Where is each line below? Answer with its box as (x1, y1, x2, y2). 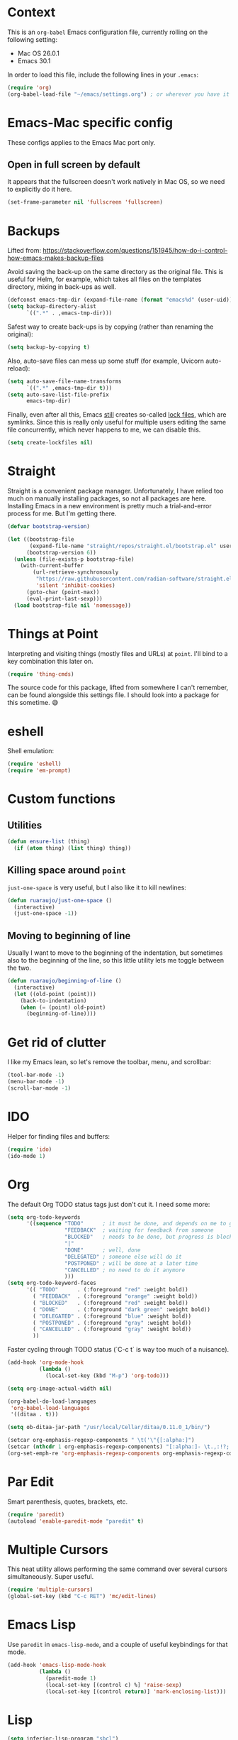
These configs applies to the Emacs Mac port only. (7, 138, 156, 146)
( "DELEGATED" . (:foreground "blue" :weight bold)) (33, 1313, 192, 1320)
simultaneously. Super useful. (7, 1572, 94, 1581)
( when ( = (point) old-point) (20, 1004, 106, 1011)
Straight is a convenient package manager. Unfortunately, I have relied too (7, 487, 224, 496)
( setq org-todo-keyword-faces (7, 1279, 97, 1287)
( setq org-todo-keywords (7, 1213, 81, 1221)
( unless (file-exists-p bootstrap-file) (13, 555, 135, 563)
